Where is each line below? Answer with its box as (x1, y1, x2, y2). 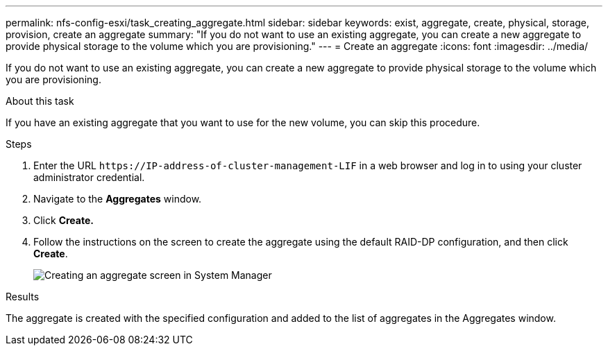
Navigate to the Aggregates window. (33, 193, 202, 205)
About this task (6, 95, 74, 107)
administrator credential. (33, 171, 145, 183)
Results (6, 291, 40, 302)
